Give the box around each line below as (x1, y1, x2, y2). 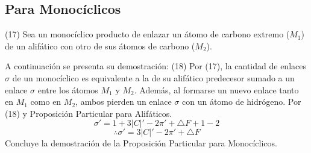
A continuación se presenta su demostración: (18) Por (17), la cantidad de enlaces (5, 60, 306, 72)
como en (30, 95, 61, 108)
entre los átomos (37, 83, 98, 96)
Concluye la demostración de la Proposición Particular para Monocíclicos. (5, 137, 277, 149)
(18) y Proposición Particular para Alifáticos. (5, 107, 172, 119)
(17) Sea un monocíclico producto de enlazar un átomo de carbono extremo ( (5, 28, 290, 40)
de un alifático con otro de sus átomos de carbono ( (5, 39, 195, 52)
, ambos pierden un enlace (75, 95, 172, 108)
